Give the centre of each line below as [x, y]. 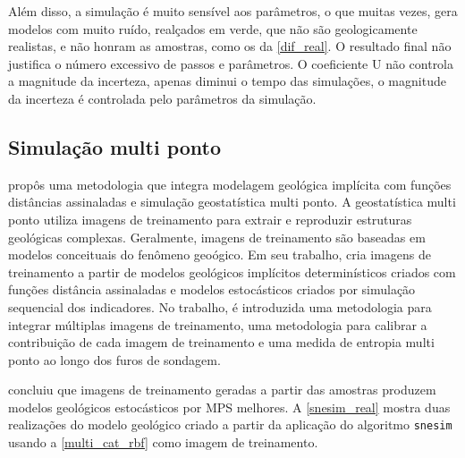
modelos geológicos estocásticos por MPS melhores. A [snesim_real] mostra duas [229, 407]
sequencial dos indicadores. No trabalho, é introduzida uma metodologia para [220, 306]
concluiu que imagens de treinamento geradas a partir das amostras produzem [222, 390]
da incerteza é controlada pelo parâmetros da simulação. [162, 98]
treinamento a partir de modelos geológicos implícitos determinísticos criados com [232, 271]
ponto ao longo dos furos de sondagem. [114, 359]
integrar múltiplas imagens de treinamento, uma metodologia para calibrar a [218, 324]
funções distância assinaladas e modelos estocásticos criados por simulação [212, 289]
